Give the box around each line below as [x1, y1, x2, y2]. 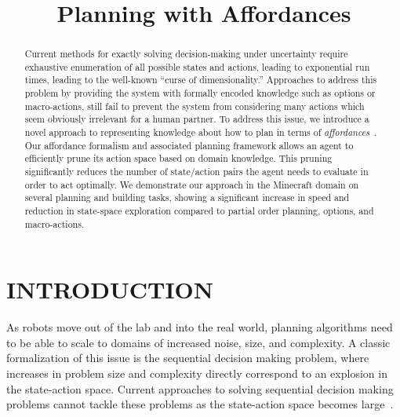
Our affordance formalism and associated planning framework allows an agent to [24, 138, 354, 152]
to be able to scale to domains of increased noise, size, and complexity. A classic [6, 334, 391, 350]
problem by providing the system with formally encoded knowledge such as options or [24, 86, 376, 100]
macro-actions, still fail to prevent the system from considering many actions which [24, 99, 365, 112]
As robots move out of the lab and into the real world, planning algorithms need [6, 319, 393, 335]
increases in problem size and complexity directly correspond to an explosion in [6, 365, 387, 382]
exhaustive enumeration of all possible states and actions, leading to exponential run [24, 60, 370, 73]
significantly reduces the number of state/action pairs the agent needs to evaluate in [24, 165, 369, 178]
